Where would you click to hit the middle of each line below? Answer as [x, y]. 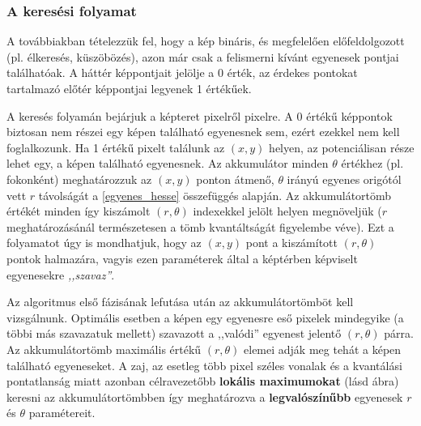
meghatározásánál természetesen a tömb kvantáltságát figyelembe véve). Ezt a [200, 226]
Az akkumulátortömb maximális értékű [104, 349]
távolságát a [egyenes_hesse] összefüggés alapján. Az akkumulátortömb [215, 195]
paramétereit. [62, 413]
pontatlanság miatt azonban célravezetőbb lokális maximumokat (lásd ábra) [203, 381]
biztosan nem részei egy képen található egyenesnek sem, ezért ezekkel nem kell [203, 132]
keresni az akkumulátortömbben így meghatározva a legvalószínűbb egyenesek [205, 396]
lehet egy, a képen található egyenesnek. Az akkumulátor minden [168, 163]
